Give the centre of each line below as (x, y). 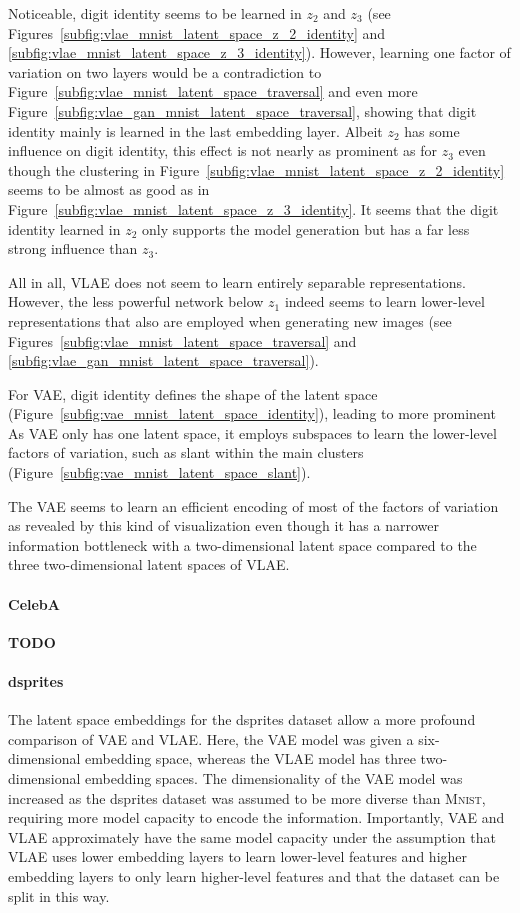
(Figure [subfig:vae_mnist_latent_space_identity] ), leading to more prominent (252, 413)
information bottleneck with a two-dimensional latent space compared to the (242, 544)
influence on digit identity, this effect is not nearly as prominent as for (222, 150)
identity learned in (64, 228)
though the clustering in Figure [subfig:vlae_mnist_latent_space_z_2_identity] (256, 169)
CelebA (34, 603)
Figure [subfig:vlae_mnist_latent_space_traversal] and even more (213, 91)
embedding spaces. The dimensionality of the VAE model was (274, 778)
